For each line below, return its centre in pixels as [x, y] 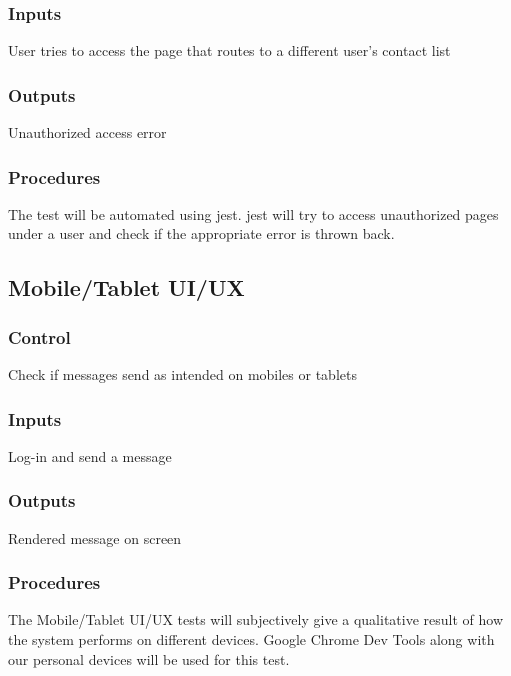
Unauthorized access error [87, 132]
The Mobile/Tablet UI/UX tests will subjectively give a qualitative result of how [255, 619]
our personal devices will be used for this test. [149, 658]
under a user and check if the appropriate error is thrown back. [201, 233]
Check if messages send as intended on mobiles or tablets [182, 374]
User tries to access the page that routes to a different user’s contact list [229, 50]
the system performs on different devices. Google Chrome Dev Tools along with [251, 639]
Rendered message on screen [95, 537]
